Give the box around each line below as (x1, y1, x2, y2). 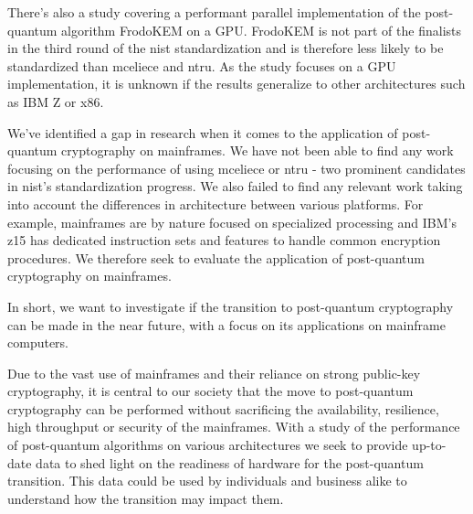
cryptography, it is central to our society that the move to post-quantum (7, 381, 414, 401)
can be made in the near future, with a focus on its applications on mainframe (7, 315, 446, 334)
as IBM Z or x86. (7, 91, 104, 111)
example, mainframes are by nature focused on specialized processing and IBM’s (7, 212, 457, 231)
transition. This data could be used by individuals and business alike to (7, 471, 407, 490)
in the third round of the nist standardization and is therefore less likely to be (7, 38, 444, 58)
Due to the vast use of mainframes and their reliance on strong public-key (7, 363, 421, 382)
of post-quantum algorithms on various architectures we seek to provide (7, 435, 408, 455)
